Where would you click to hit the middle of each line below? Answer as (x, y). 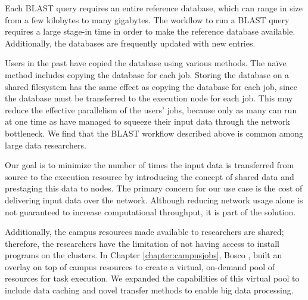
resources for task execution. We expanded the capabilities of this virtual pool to (152, 278)
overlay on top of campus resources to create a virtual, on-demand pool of (140, 266)
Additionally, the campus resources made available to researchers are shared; (144, 232)
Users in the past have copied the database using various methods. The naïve (146, 63)
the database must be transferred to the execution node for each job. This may (149, 98)
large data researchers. (46, 145)
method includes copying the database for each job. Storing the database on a (147, 74)
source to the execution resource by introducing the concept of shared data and (150, 176)
